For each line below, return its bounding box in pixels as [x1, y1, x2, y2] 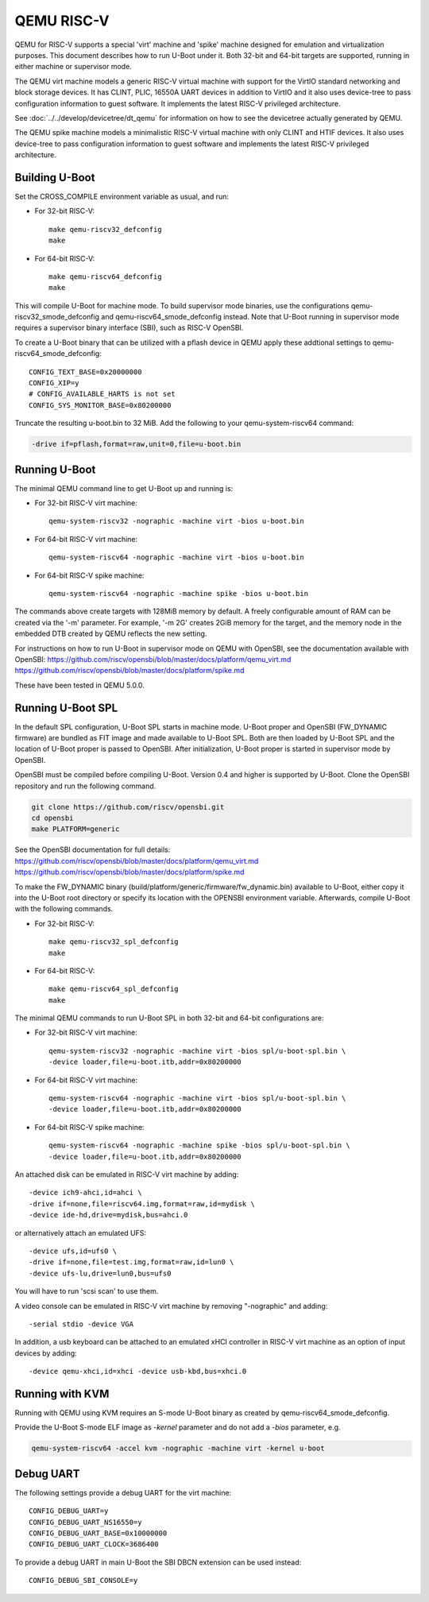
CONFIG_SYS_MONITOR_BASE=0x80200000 [29, 400, 172, 409]
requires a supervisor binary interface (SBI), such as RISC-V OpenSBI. [14, 323, 244, 333]
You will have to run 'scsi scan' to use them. [14, 1287, 159, 1296]
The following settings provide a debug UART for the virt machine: [14, 1488, 232, 1497]
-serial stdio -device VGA [29, 1319, 134, 1329]
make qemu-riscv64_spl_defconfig [48, 985, 179, 993]
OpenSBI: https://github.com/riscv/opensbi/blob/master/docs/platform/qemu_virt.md [14, 655, 292, 664]
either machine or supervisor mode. [14, 62, 133, 72]
